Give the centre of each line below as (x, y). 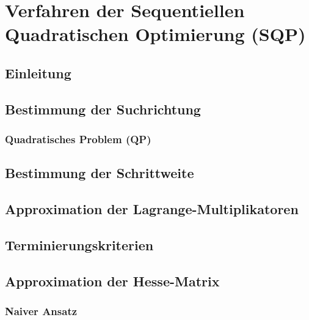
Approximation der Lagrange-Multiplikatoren (152, 209)
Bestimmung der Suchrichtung (103, 109)
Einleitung (38, 73)
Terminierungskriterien (79, 244)
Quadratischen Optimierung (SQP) (155, 34)
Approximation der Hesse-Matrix (112, 281)
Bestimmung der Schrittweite (100, 173)
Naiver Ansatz (41, 311)
